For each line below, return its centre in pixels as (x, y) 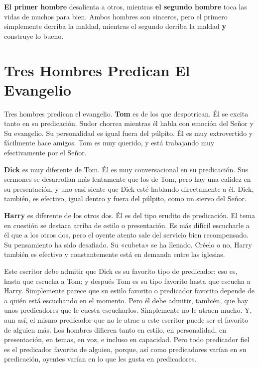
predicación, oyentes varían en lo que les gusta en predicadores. (100, 359)
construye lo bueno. (34, 36)
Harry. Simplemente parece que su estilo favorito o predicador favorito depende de (129, 291)
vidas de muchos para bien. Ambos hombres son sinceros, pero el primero (116, 16)
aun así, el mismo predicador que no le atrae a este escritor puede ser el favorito (126, 319)
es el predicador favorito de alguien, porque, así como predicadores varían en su (125, 349)
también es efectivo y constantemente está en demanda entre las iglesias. (115, 254)
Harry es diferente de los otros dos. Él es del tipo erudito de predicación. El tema (129, 215)
